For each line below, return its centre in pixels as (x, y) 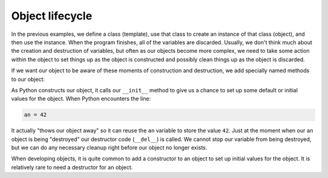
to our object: (28, 79)
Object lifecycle (52, 16)
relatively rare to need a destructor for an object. (72, 167)
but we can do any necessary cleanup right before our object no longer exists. (109, 148)
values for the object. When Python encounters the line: (81, 99)
